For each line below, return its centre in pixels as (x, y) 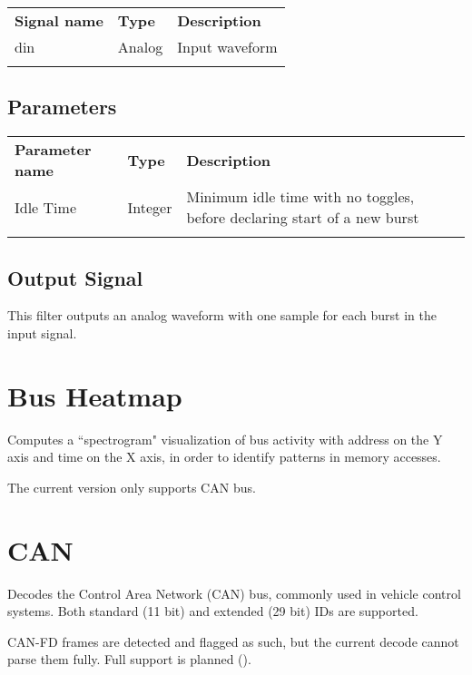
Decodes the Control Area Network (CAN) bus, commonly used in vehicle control (234, 593)
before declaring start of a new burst (303, 218)
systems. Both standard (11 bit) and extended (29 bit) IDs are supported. (213, 611)
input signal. (42, 333)
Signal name (59, 20)
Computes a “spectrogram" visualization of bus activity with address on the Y (225, 439)
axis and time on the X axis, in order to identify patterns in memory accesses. (224, 457)
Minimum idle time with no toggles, (300, 197)
